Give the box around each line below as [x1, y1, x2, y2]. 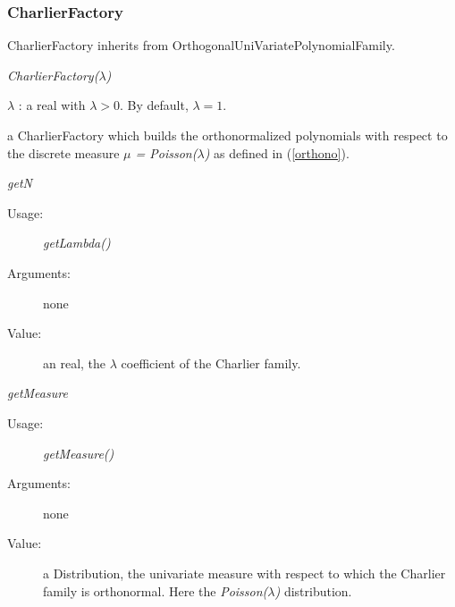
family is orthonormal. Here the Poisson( [43, 581, 268, 600]
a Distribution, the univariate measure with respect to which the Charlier [43, 563, 446, 582]
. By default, [120, 96, 189, 114]
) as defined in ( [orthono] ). [204, 143, 350, 162]
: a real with [18, 96, 86, 114]
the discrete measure [7, 143, 120, 162]
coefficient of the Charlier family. [121, 353, 301, 372]
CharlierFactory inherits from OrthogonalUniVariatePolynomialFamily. [7, 36, 395, 55]
